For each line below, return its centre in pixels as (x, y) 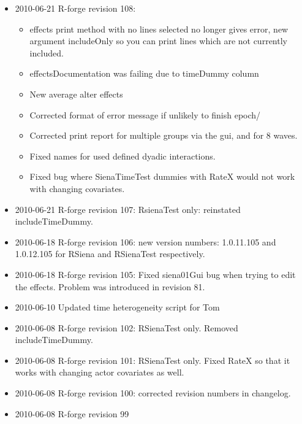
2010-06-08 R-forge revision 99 (72, 413)
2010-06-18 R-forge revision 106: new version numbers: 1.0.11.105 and (145, 241)
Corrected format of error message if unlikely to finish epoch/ (145, 114)
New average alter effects (76, 94)
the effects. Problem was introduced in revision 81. (110, 286)
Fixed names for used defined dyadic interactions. (123, 156)
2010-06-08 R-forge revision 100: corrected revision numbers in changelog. (153, 393)
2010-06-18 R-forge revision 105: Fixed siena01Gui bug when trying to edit (155, 274)
